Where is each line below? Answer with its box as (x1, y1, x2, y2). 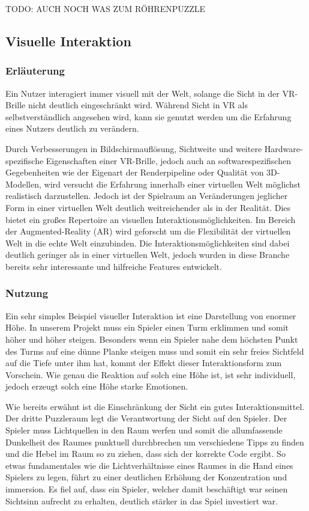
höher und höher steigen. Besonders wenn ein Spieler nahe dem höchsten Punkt (5, 332, 298, 345)
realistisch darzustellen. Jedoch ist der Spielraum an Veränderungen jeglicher (5, 189, 288, 202)
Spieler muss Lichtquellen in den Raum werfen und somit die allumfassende (5, 424, 283, 436)
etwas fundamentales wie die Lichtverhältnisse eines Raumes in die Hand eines (5, 459, 293, 471)
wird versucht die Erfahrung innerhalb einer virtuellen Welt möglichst (44, 177, 301, 190)
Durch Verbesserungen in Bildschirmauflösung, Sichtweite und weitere (5, 142, 262, 155)
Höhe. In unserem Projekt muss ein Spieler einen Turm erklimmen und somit (5, 321, 289, 334)
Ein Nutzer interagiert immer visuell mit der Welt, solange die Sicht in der (5, 87, 280, 99)
